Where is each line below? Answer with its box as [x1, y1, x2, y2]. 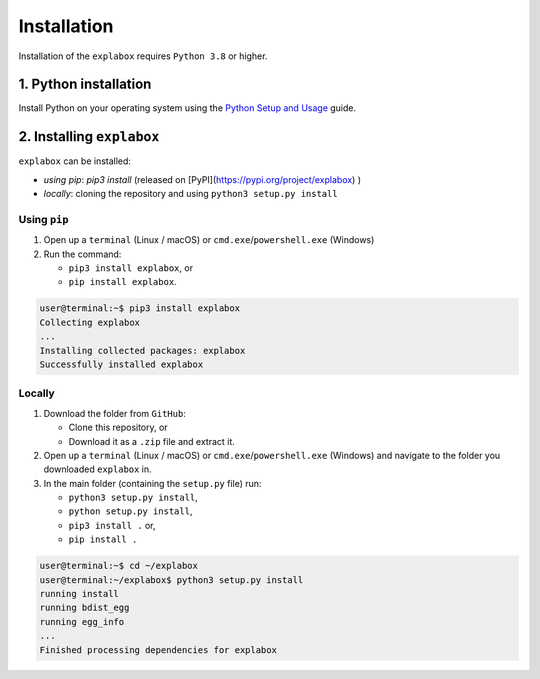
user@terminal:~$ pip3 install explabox [39, 303, 240, 314]
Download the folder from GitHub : [43, 407, 187, 419]
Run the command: [43, 248, 122, 260]
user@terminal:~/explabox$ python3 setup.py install [39, 574, 304, 585]
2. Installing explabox [18, 128, 160, 145]
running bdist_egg [39, 602, 130, 614]
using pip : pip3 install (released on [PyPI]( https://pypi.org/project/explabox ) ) [43, 173, 362, 185]
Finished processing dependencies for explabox [39, 644, 277, 655]
